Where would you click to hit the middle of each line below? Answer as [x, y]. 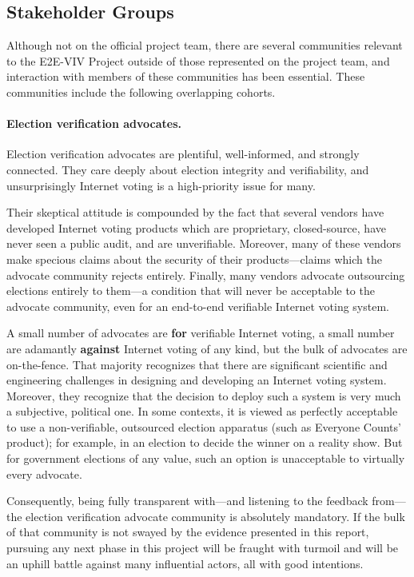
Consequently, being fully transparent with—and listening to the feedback [187, 501]
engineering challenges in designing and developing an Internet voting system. [197, 380]
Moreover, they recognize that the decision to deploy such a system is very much [204, 395]
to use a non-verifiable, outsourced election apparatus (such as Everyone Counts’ [204, 426]
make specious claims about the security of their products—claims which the [194, 259]
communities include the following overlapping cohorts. [141, 92]
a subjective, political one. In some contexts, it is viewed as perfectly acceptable [202, 411]
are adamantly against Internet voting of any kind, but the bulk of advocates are [207, 348]
